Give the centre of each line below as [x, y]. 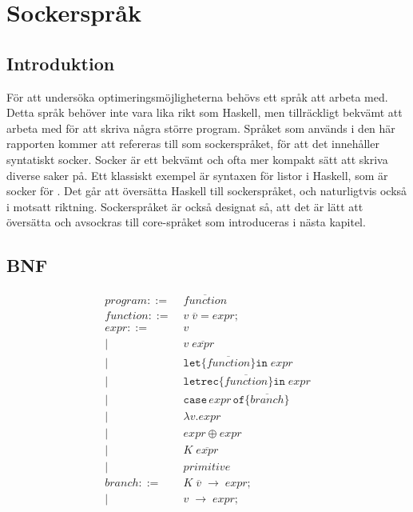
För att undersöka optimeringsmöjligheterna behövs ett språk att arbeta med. [197, 96]
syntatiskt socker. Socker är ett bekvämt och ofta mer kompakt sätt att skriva [197, 159]
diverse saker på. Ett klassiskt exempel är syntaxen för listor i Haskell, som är [197, 175]
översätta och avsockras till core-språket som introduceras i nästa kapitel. [186, 222]
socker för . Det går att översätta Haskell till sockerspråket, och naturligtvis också [207, 191]
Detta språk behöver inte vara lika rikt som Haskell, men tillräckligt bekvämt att [205, 112]
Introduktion [61, 63]
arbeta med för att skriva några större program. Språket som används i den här [201, 128]
